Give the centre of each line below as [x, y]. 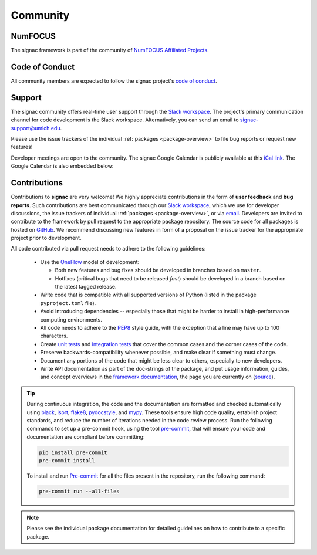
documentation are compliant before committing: [86, 436]
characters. [54, 336]
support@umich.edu [36, 128]
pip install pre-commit [73, 452]
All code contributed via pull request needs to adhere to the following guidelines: [108, 249]
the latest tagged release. [86, 287]
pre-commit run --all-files [79, 492]
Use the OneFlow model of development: [90, 262]
